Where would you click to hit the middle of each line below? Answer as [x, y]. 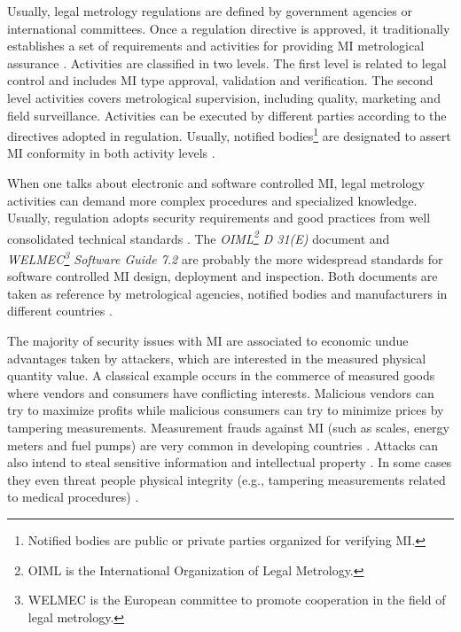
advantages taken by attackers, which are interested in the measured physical [217, 358]
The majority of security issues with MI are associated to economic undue [208, 341]
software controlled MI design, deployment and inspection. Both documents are [223, 276]
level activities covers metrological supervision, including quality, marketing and [224, 97]
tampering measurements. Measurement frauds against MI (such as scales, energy [228, 428]
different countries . [60, 311]
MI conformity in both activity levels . [111, 153]
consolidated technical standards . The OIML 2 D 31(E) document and [199, 237]
